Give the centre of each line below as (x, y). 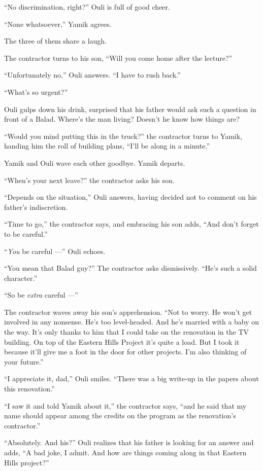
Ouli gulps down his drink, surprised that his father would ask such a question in (130, 109)
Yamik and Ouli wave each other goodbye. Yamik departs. (95, 162)
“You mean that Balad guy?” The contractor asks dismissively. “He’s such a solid (130, 268)
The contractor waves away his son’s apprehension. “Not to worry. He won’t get (128, 312)
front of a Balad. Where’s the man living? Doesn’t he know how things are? (122, 119)
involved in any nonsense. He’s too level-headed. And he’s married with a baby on (132, 322)
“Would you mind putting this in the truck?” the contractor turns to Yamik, (123, 136)
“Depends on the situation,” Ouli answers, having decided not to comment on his (130, 197)
